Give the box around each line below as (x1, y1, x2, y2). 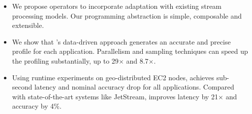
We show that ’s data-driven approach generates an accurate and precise (12, 36, 231, 46)
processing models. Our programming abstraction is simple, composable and (12, 10, 242, 21)
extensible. (12, 20, 44, 30)
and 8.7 (126, 55, 149, 66)
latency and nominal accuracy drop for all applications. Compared (34, 82, 234, 92)
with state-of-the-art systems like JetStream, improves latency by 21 (12, 91, 219, 101)
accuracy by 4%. (12, 101, 62, 111)
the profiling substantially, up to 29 (12, 55, 119, 66)
